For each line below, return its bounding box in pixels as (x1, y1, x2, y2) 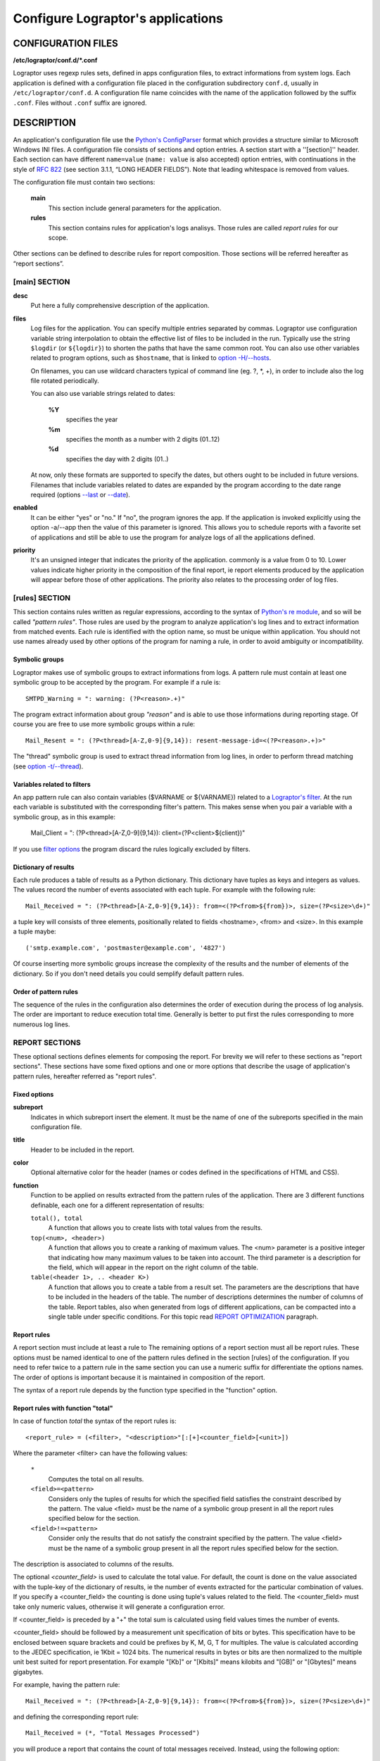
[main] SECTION (13, 277, 70, 287)
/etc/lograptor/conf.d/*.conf (13, 56, 98, 65)
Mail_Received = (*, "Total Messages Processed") (25, 1729, 201, 1737)
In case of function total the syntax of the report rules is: (13, 1417, 177, 1426)
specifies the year (65, 416, 118, 424)
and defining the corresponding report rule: (13, 1712, 139, 1722)
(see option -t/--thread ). (13, 761, 84, 771)
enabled (13, 504, 38, 512)
